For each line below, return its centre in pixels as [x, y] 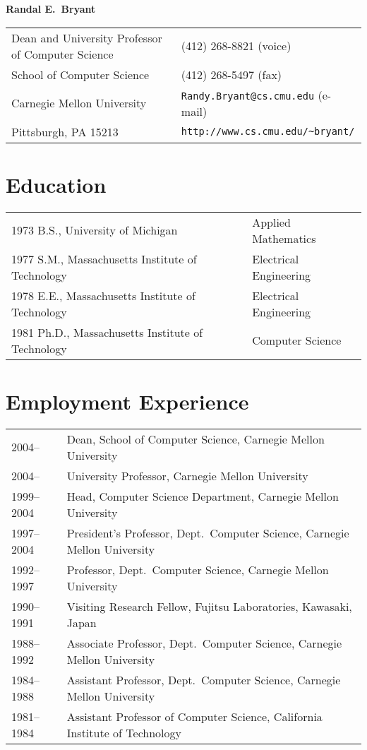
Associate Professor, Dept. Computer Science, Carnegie [204, 643]
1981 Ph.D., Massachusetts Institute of [107, 332]
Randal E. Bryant [51, 8]
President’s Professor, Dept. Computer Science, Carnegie [208, 532]
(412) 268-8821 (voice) [236, 46]
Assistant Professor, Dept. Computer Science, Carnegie [204, 679]
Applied [271, 222]
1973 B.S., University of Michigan [95, 230]
